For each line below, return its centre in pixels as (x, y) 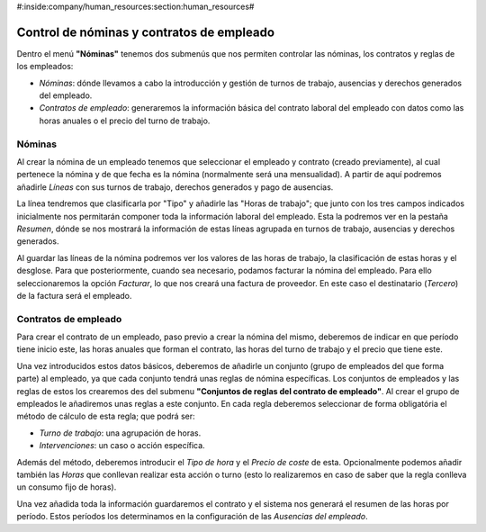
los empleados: (45, 67)
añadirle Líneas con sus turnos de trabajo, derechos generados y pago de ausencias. (175, 187)
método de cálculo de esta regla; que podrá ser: (106, 416)
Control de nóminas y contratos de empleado (145, 32)
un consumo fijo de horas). (67, 487)
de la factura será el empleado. (74, 295)
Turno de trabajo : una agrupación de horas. (120, 433)
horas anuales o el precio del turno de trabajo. (125, 121)
